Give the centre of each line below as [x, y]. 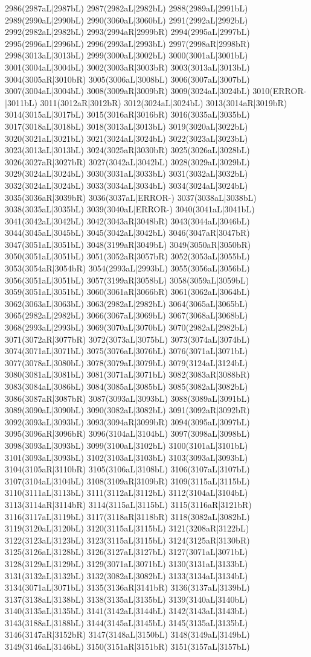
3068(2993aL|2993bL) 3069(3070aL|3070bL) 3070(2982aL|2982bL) [127, 327]
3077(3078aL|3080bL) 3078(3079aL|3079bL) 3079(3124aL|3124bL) [127, 362]
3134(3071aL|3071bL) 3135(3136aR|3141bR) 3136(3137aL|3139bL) [127, 587]
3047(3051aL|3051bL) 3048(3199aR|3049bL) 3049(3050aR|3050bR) [128, 244]
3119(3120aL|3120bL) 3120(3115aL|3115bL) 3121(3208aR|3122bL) [127, 528]
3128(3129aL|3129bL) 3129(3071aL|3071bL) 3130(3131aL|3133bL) [127, 563]
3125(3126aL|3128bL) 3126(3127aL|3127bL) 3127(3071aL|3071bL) [127, 552]
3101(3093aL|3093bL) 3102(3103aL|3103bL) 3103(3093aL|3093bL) [127, 457]
